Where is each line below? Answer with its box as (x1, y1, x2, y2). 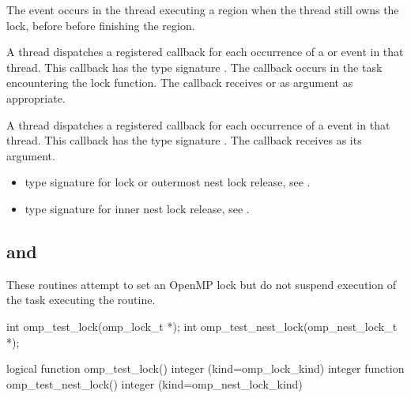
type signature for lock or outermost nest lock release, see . (25, 174, 311, 190)
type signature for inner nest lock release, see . (25, 200, 250, 216)
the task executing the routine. (6, 291, 156, 308)
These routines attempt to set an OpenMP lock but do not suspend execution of (6, 276, 396, 292)
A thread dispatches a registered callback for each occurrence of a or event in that (6, 43, 404, 60)
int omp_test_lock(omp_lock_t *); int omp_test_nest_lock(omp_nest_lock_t (6, 317, 398, 334)
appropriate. (6, 89, 66, 106)
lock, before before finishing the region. (6, 17, 195, 33)
